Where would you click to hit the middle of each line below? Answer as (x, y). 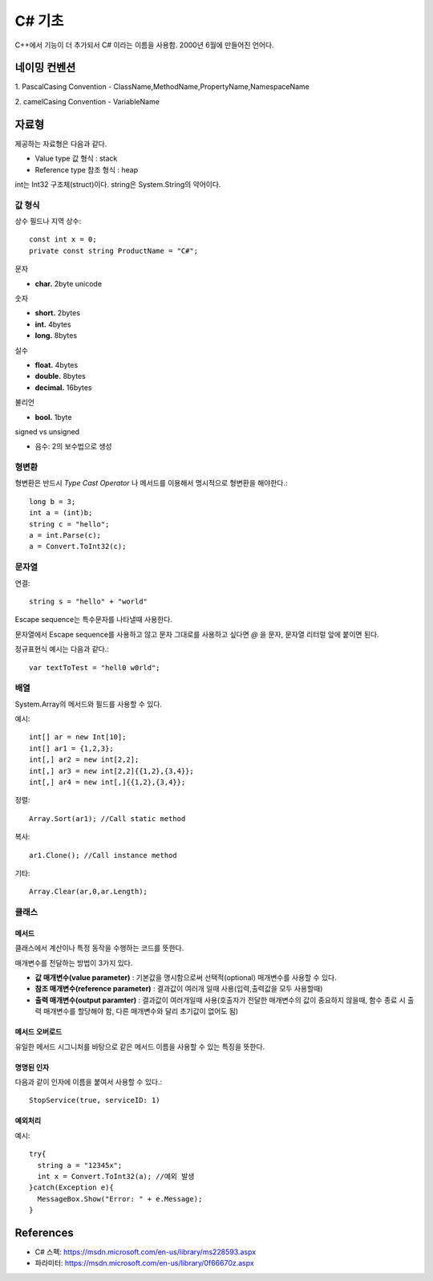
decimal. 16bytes (63, 387)
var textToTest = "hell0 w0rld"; (95, 667)
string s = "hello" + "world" (89, 601)
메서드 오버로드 (38, 1032)
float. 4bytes (57, 364)
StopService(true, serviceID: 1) (95, 1100)
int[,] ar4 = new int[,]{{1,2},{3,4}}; (107, 782)
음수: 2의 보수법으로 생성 (73, 446)
